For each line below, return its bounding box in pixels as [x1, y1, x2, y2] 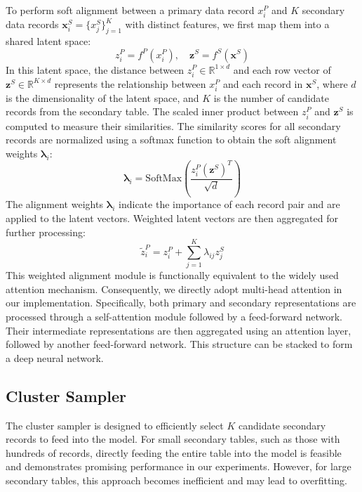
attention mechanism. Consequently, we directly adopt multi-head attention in [6, 281, 342, 296]
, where [316, 76, 348, 91]
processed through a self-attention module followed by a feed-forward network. [6, 309, 342, 324]
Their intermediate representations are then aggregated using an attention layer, [6, 323, 351, 337]
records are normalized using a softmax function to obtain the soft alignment [6, 132, 337, 147]
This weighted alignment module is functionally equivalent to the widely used [6, 268, 339, 283]
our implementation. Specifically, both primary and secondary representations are [6, 295, 356, 310]
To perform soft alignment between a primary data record [6, 3, 255, 17]
